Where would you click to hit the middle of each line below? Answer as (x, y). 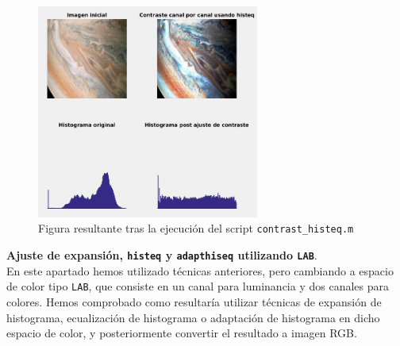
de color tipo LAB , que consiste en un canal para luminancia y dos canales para (198, 286)
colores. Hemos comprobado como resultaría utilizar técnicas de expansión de (194, 302)
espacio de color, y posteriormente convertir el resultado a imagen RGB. (182, 333)
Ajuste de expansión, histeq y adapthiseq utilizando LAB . (162, 255)
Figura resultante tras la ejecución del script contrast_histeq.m (196, 228)
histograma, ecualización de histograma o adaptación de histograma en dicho (193, 317)
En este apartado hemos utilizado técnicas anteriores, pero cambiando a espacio (200, 270)
